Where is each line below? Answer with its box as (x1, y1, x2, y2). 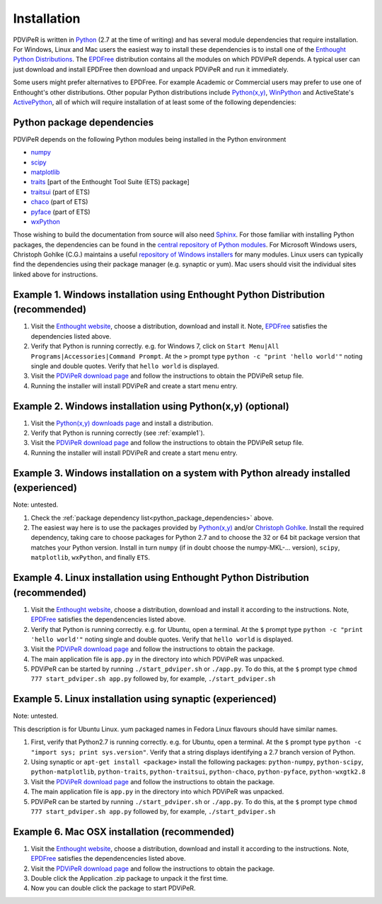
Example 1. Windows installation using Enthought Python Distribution (13, 288, 325, 300)
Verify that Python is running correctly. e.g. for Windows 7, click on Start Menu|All (30, 342, 279, 351)
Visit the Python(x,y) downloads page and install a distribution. (30, 419, 214, 427)
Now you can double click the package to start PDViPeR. (30, 884, 196, 893)
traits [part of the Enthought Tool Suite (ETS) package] (30, 178, 190, 186)
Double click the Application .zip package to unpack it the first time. (30, 874, 228, 882)
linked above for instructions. (13, 270, 98, 278)
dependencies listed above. (30, 332, 112, 340)
